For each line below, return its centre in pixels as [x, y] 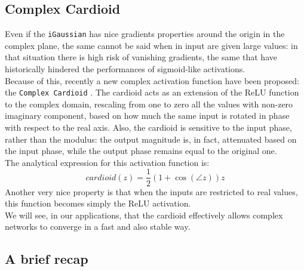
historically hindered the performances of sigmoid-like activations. [125, 69]
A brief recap [47, 259]
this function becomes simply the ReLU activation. [98, 203]
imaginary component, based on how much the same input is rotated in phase [147, 116]
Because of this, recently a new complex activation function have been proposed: [152, 80]
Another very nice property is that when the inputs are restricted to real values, [151, 191]
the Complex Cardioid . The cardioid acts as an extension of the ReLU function [152, 92]
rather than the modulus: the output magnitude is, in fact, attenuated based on [151, 139]
